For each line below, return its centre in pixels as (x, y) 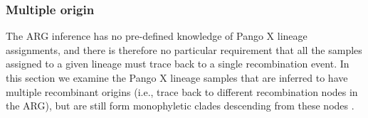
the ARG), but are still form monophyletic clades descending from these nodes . (180, 106)
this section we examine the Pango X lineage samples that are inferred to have (177, 77)
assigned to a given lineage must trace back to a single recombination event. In (178, 64)
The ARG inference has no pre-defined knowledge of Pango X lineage (157, 36)
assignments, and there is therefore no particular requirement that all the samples (184, 49)
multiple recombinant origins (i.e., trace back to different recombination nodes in (182, 91)
